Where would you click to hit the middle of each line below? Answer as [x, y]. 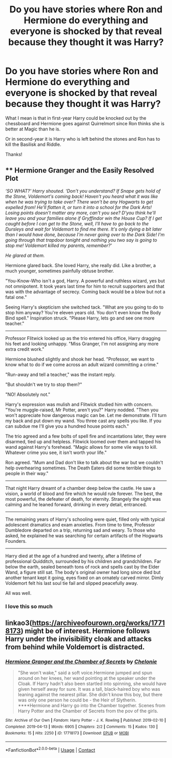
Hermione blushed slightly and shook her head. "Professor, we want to [80, 359]
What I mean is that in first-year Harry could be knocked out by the [76, 118]
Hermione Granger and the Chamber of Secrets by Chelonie [81, 661]
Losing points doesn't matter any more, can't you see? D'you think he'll [81, 213]
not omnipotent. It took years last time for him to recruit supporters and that [85, 286]
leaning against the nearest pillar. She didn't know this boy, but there [90, 695]
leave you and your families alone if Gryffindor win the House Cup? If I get [84, 218]
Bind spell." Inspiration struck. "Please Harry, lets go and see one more [80, 318]
